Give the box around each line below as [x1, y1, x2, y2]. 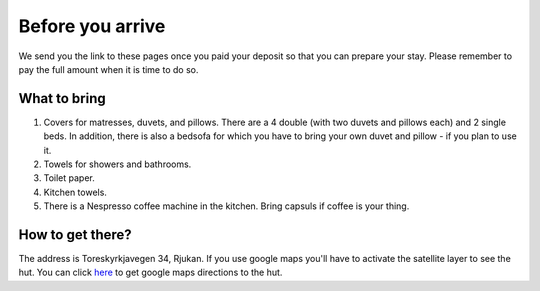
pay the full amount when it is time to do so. [18, 63, 199, 75]
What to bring [18, 90, 106, 107]
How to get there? [18, 226, 132, 243]
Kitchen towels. [43, 186, 107, 198]
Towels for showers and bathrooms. [43, 158, 192, 170]
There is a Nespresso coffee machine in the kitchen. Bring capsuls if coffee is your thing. [43, 200, 410, 212]
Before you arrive [18, 15, 166, 37]
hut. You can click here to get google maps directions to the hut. [18, 266, 283, 279]
